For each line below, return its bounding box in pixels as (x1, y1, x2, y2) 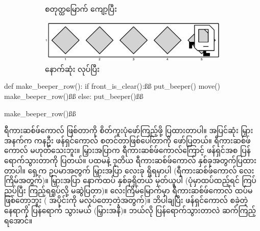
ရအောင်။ (4, 215, 33, 225)
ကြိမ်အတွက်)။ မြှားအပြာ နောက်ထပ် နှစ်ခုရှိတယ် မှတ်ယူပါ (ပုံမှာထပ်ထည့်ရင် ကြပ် (4, 175, 256, 186)
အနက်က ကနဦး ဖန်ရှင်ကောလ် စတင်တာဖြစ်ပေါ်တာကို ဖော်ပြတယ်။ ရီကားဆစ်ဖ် (4, 135, 251, 145)
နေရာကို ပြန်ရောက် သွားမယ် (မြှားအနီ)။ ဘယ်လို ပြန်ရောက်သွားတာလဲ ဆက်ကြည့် (4, 204, 256, 215)
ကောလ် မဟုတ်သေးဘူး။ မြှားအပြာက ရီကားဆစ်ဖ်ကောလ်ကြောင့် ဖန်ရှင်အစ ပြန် (4, 145, 251, 156)
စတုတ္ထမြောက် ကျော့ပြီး (45, 4, 117, 14)
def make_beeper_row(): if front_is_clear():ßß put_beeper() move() (4, 81, 221, 91)
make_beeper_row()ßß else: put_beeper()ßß (4, 90, 144, 101)
